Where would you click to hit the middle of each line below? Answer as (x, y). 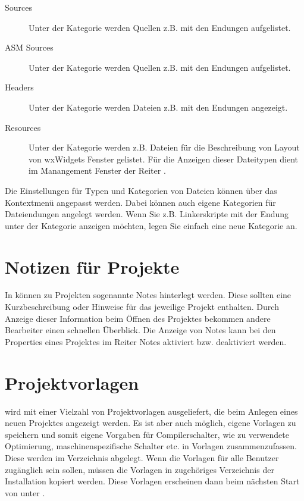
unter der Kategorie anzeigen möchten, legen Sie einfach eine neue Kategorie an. (151, 225)
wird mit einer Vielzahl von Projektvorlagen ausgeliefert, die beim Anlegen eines (151, 411)
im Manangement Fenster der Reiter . (97, 170)
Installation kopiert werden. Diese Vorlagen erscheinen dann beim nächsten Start (152, 481)
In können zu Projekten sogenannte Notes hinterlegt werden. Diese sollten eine (148, 295)
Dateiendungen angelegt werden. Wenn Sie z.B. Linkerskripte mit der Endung (147, 214)
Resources (23, 127)
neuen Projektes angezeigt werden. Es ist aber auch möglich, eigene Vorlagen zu (151, 423)
